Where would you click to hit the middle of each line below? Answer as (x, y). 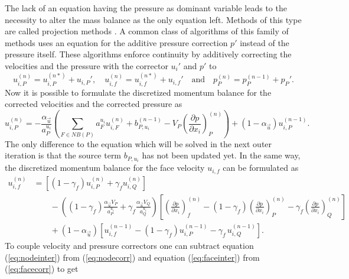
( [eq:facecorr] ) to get (42, 269)
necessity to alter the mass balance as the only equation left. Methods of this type (153, 19)
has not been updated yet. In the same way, (221, 155)
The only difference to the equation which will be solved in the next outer (138, 143)
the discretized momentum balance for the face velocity (105, 168)
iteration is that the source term (63, 155)
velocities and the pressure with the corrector (87, 65)
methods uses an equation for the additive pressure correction (116, 42)
